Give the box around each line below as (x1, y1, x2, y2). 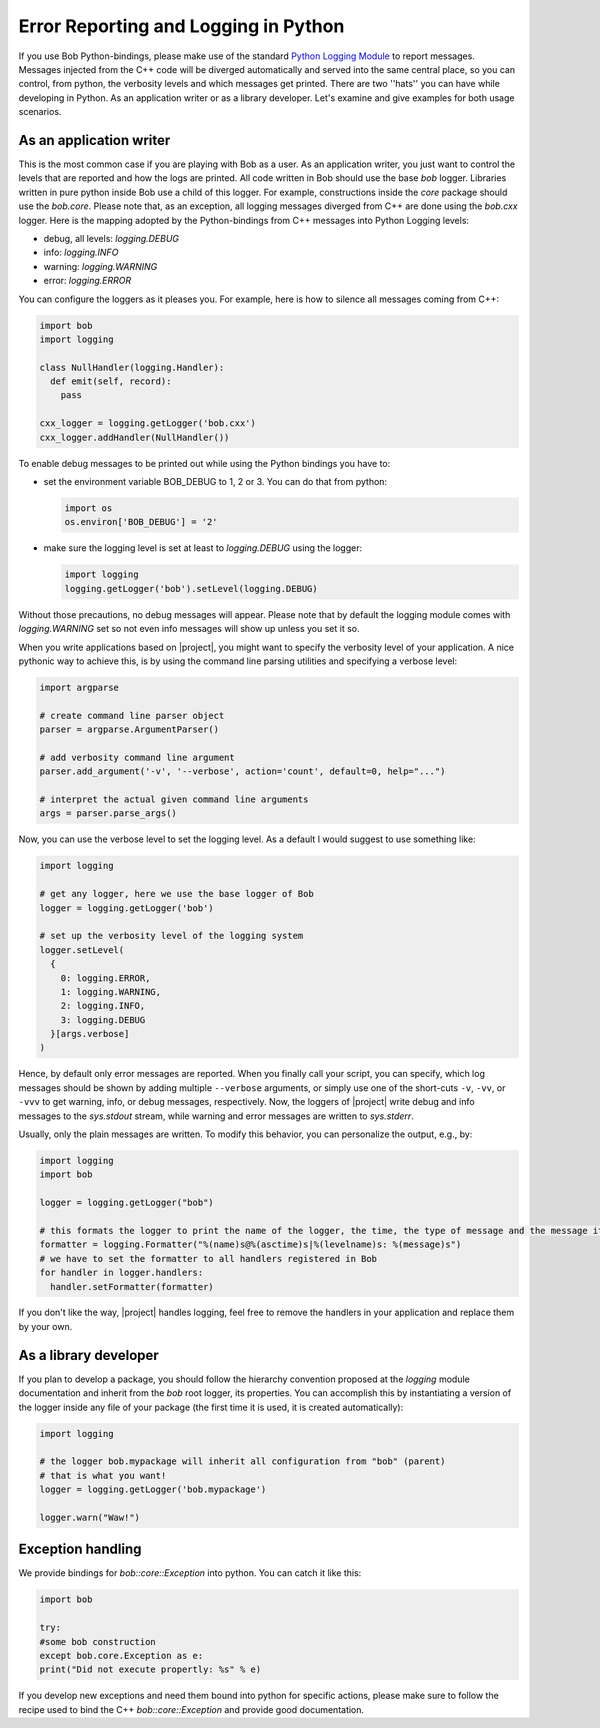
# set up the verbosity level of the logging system (39, 930, 304, 942)
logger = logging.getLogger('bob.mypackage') (39, 1484, 267, 1495)
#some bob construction (39, 1636, 157, 1647)
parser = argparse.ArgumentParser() (39, 724, 220, 735)
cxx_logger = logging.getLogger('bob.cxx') (39, 418, 257, 429)
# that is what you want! (39, 1470, 167, 1481)
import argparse (39, 681, 120, 693)
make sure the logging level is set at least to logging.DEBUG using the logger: (43, 542, 363, 554)
